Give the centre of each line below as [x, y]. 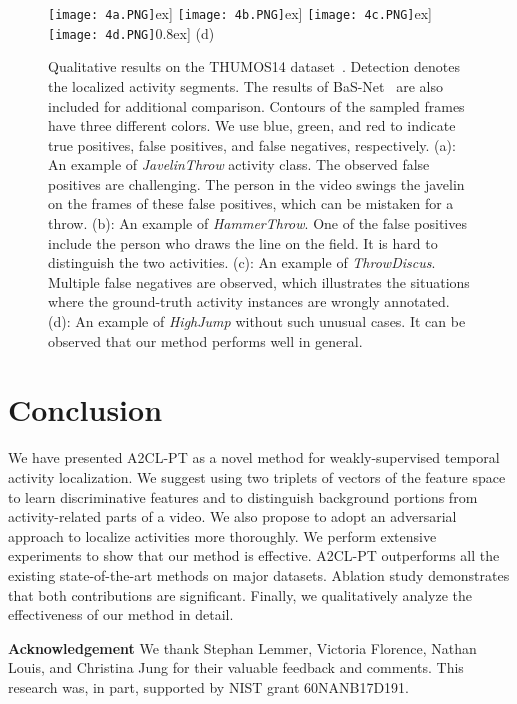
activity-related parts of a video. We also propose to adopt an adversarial [232, 516]
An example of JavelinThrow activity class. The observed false [239, 164]
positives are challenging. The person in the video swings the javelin [256, 183]
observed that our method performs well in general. [205, 340]
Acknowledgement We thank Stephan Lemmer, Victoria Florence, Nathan [242, 647]
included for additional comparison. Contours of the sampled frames [256, 105]
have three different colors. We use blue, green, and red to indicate [252, 125]
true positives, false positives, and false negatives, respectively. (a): [252, 144]
